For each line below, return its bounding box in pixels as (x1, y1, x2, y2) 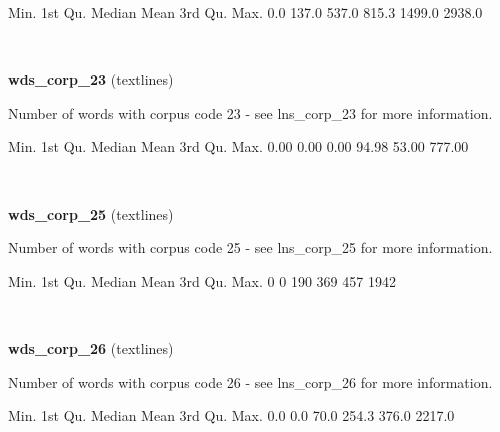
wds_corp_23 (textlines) (8, 69, 174, 90)
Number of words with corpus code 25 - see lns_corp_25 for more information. (8, 237, 493, 258)
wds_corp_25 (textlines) (8, 203, 174, 224)
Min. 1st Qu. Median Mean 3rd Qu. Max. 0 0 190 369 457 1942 (8, 270, 396, 291)
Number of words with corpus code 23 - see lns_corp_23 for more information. (8, 102, 493, 123)
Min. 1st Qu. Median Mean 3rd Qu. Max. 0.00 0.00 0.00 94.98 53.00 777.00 (8, 136, 469, 157)
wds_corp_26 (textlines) (8, 337, 174, 358)
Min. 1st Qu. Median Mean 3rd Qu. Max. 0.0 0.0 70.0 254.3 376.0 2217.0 (8, 405, 455, 426)
